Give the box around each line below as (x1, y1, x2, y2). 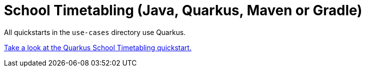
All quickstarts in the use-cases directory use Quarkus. (4, 28, 186, 36)
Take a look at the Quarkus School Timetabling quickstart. (4, 43, 192, 52)
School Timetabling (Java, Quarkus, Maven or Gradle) (4, 2, 363, 19)
